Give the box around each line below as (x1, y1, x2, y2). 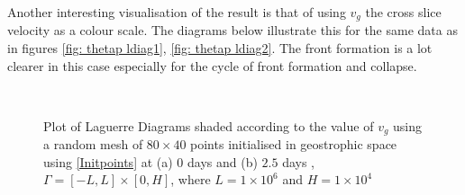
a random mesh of (43, 135, 143, 154)
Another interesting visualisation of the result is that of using (7, 3, 346, 21)
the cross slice (365, 3, 442, 21)
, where (170, 170, 211, 189)
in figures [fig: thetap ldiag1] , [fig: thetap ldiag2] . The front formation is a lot (7, 39, 433, 58)
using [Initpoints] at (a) (43, 152, 173, 171)
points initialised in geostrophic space (190, 135, 397, 154)
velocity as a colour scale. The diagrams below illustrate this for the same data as (7, 21, 458, 40)
